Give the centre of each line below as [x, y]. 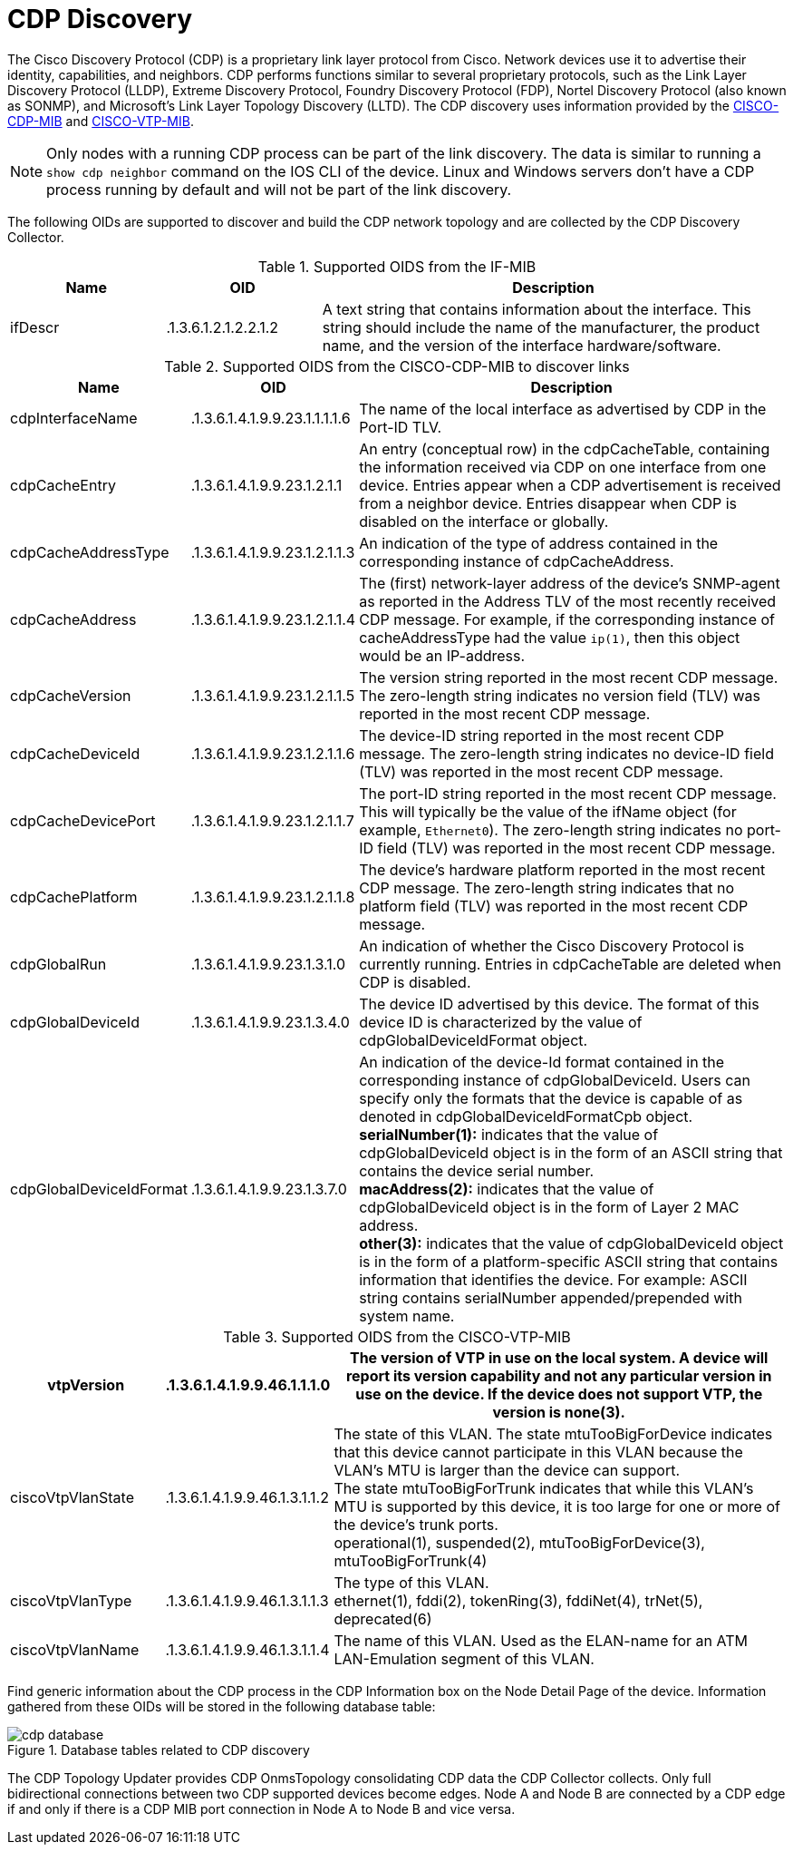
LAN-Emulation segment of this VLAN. [464, 1658]
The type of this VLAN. [411, 1582]
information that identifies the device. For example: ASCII [553, 1279]
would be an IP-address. [442, 655]
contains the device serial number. [477, 1170]
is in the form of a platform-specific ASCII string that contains [569, 1261]
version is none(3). [559, 1412]
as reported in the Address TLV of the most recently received [568, 601]
